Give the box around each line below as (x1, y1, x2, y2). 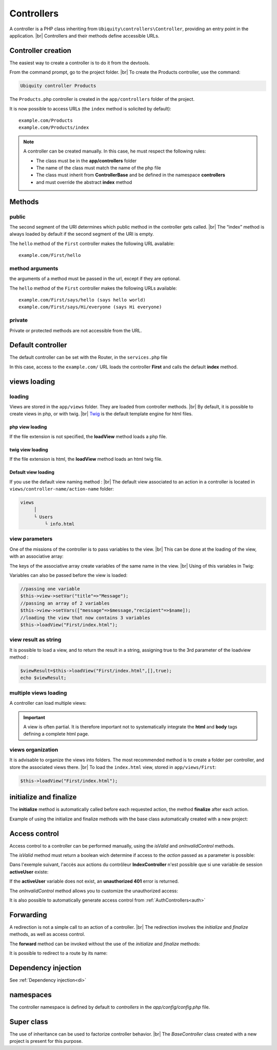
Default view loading (9, 469, 55, 475)
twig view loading (9, 446, 48, 453)
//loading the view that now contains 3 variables (20, 614, 151, 621)
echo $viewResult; (20, 675, 67, 681)
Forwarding (9, 910, 47, 919)
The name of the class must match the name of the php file (36, 164, 161, 171)
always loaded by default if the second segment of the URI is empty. (9, 231, 154, 237)
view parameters (9, 535, 53, 542)
